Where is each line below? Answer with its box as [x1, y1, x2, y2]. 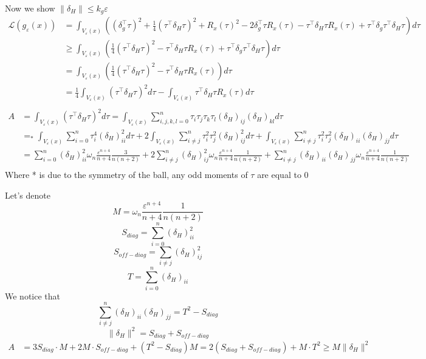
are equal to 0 [257, 168, 309, 181]
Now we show [5, 2, 55, 14]
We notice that [5, 289, 60, 302]
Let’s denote [5, 188, 50, 201]
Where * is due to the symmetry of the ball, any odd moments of [5, 168, 248, 181]
